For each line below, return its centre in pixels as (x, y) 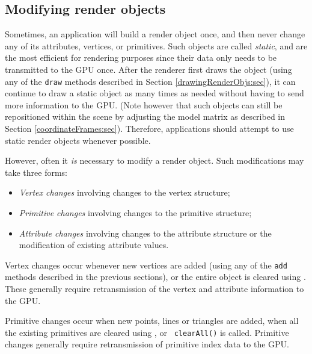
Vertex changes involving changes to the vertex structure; (124, 192)
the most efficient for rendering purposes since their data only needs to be (141, 57)
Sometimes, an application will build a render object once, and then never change (155, 34)
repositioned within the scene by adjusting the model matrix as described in (145, 116)
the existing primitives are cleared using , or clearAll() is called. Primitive (147, 332)
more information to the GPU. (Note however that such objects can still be (144, 104)
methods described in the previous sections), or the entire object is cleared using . (155, 277)
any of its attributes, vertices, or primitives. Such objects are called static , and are (156, 45)
